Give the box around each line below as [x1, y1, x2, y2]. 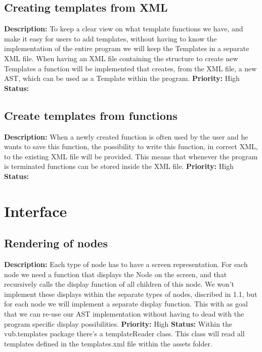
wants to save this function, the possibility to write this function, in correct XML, [4, 141, 258, 152]
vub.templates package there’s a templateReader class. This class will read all [4, 328, 245, 339]
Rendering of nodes [4, 235, 108, 251]
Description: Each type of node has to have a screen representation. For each [4, 259, 248, 270]
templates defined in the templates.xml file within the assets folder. [4, 338, 212, 348]
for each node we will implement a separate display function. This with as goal [4, 298, 248, 309]
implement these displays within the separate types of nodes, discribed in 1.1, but [4, 288, 257, 299]
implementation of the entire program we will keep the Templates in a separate [4, 43, 249, 54]
